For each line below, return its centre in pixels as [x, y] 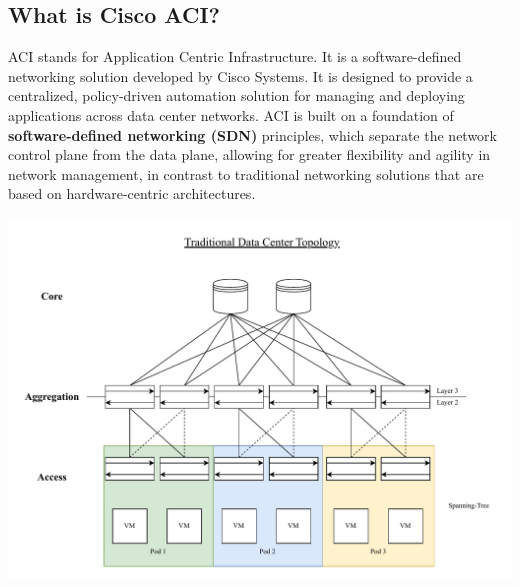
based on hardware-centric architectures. [132, 193]
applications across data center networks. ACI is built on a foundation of [231, 114]
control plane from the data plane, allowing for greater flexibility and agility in [249, 154]
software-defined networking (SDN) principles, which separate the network [252, 134]
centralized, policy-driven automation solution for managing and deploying [236, 95]
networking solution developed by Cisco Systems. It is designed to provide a [240, 75]
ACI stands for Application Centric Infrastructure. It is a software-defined [235, 56]
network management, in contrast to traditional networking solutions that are [246, 173]
